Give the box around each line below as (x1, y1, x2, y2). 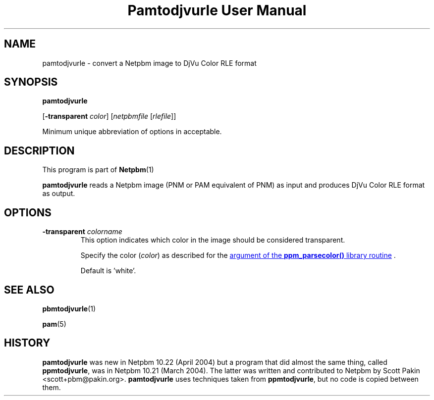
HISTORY (4, 337, 51, 350)
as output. (42, 189, 75, 198)
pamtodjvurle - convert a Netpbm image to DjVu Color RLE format (42, 58, 257, 67)
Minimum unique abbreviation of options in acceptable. (42, 127, 222, 136)
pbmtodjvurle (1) (42, 304, 96, 313)
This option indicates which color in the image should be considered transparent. (80, 236, 345, 245)
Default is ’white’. (80, 266, 136, 275)
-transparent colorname (42, 227, 122, 236)
